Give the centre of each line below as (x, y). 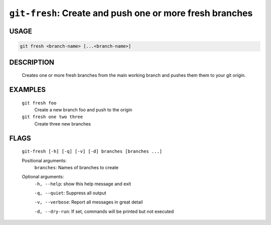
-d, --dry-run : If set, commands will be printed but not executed (104, 211)
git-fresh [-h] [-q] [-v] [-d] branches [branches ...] (92, 151)
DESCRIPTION (32, 62)
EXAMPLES (28, 90)
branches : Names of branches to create (77, 167)
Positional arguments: (44, 160)
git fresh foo (39, 103)
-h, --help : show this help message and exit (83, 184)
